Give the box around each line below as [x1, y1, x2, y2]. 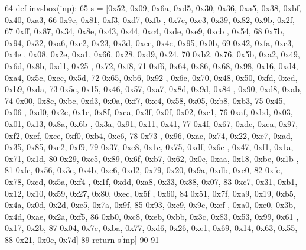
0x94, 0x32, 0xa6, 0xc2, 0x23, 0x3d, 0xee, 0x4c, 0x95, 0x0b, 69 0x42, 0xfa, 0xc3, [5, 36, 294, 48]
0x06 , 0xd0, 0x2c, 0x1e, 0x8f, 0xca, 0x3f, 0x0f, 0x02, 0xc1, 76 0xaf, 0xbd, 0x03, [5, 106, 293, 118]
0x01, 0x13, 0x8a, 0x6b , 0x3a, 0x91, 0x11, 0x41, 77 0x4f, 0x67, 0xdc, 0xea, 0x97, [5, 117, 298, 129]
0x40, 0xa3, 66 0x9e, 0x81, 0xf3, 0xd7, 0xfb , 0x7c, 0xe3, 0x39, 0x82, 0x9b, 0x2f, [5, 13, 295, 25]
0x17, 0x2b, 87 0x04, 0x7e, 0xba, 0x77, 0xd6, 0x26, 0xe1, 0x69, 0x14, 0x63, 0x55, [5, 222, 298, 234]
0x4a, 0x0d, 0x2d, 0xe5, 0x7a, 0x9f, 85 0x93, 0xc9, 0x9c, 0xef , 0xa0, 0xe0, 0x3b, [5, 199, 295, 211]
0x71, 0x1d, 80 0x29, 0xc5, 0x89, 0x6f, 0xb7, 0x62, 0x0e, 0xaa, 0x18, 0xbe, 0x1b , [5, 152, 299, 164]
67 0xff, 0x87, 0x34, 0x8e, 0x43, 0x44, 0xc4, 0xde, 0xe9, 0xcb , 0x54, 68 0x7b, [5, 25, 285, 37]
